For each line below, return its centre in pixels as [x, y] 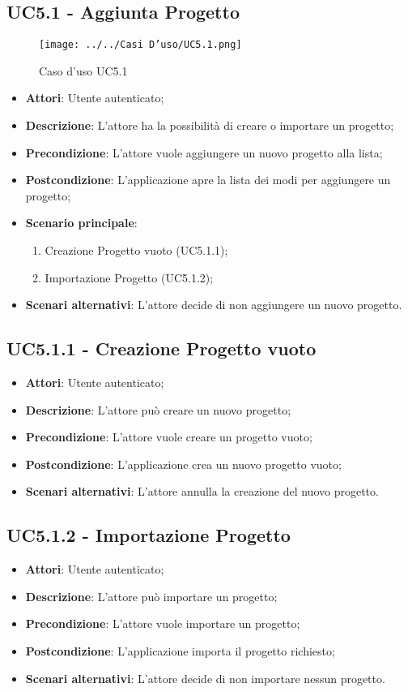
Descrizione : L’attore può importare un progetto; [151, 596]
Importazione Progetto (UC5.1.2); [129, 277]
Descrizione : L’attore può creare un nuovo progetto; [158, 409]
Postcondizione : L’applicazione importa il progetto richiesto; [180, 650]
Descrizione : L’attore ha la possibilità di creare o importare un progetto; [210, 125]
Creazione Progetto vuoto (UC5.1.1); [136, 250]
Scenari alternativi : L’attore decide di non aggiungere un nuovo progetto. [214, 305]
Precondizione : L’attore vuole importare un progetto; [163, 623]
